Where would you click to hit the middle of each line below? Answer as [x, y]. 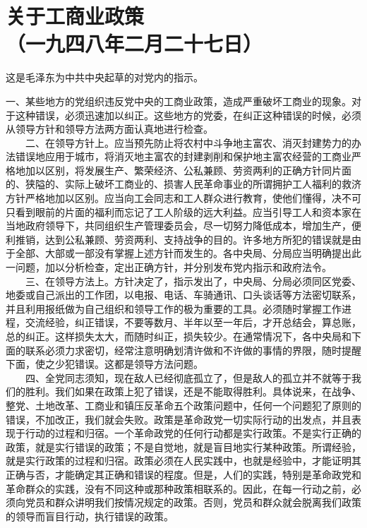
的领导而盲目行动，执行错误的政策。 [90, 516]
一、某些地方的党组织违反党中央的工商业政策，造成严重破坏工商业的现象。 [179, 101]
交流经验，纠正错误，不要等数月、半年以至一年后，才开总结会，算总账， [193, 322]
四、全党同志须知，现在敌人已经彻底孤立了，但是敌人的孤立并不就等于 [188, 377]
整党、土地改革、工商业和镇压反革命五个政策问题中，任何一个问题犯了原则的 [183, 405]
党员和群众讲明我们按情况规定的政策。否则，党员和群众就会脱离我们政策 [193, 502]
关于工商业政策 [75, 16]
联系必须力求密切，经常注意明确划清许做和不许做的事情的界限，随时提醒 [193, 350]
